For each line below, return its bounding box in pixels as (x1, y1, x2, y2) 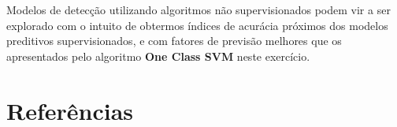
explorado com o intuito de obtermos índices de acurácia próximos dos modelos (6, 17, 388, 33)
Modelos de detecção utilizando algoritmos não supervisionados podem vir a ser (6, 2, 391, 17)
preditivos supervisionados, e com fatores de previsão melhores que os (6, 32, 342, 49)
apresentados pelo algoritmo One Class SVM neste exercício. (6, 47, 310, 64)
